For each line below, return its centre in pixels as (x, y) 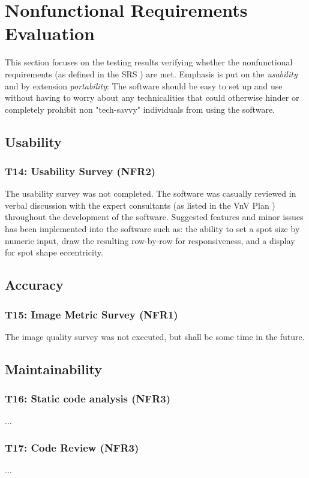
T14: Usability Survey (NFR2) (80, 171)
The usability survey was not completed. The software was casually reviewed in (151, 193)
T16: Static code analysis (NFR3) (88, 399)
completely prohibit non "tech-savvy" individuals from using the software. (140, 109)
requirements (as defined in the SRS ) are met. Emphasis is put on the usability (151, 73)
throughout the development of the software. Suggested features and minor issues (154, 217)
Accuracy (34, 285)
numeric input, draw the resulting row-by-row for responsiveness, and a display (150, 240)
